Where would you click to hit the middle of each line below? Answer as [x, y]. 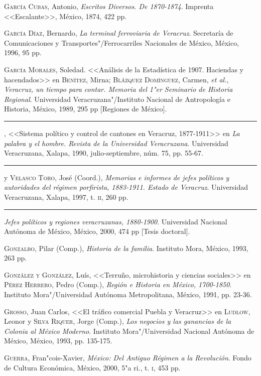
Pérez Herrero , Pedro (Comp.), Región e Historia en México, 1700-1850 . [118, 284]
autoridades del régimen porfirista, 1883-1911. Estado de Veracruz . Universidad [126, 187]
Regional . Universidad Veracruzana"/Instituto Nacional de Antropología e [117, 99]
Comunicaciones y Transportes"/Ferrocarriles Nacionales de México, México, [122, 42]
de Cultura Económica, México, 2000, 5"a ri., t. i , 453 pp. [92, 367]
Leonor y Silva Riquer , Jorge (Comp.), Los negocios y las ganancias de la [118, 321]
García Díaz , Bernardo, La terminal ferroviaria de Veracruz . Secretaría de [119, 33]
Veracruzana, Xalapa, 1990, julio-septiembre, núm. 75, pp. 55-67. [104, 153]
